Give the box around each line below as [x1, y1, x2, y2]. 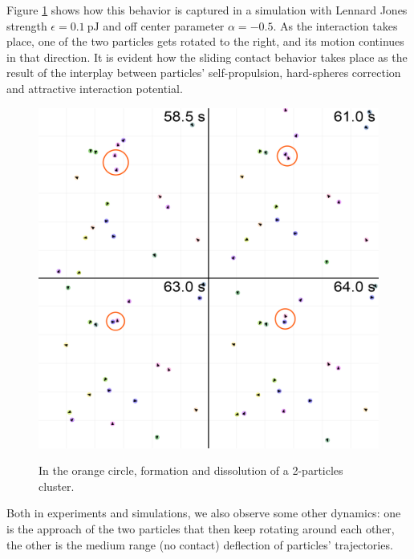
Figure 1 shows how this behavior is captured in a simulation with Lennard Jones [6, 2, 408, 18]
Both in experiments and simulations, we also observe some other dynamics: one [6, 504, 401, 521]
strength [6, 17, 47, 34]
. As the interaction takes [273, 17, 398, 34]
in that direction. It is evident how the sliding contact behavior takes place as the [6, 48, 408, 65]
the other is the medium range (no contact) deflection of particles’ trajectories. [6, 536, 393, 553]
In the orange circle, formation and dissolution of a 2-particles [39, 462, 343, 479]
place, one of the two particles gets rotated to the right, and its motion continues [6, 33, 404, 50]
